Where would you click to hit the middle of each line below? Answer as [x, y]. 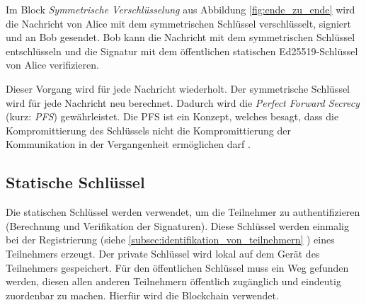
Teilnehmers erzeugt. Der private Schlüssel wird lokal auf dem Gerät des [163, 253]
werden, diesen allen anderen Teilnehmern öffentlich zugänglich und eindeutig [173, 281]
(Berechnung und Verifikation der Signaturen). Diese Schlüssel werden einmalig [178, 225]
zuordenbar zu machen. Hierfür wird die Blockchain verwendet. [142, 295]
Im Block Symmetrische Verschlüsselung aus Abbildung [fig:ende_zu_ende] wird [181, 9]
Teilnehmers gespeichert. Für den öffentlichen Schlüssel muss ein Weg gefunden [177, 267]
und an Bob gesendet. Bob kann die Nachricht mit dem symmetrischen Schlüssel [181, 37]
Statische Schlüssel [75, 182]
